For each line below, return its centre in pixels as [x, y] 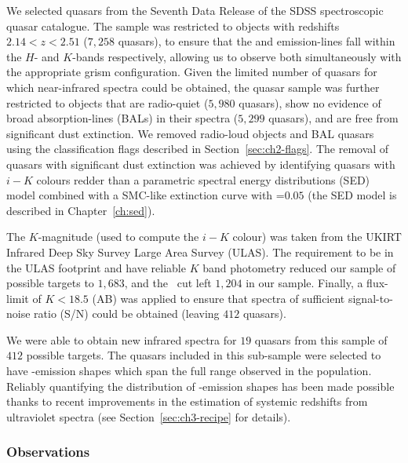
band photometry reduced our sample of [299, 267]
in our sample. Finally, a [304, 283]
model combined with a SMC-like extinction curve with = [146, 195]
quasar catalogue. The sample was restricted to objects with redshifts [173, 26]
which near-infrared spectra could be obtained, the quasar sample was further [193, 87]
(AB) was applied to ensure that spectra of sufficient [219, 298]
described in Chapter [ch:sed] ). [81, 210]
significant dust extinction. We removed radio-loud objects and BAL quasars [190, 133]
